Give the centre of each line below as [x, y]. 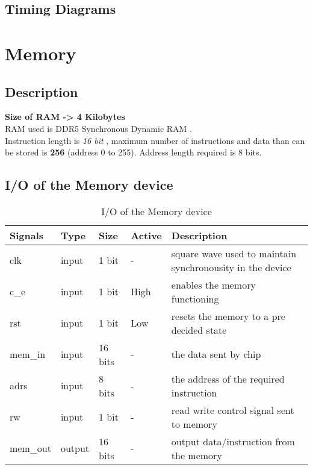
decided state [199, 330]
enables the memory [213, 284]
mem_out [30, 448]
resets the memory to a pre [228, 316]
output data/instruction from [233, 441]
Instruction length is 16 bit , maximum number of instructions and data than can [155, 140]
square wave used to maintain [234, 253]
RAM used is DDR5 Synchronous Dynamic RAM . [98, 128]
